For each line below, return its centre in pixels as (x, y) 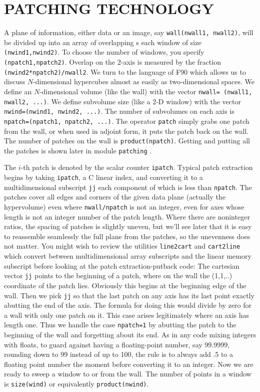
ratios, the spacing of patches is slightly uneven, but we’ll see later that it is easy (128, 226)
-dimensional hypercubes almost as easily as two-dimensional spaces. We (144, 81)
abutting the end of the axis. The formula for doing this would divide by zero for (128, 305)
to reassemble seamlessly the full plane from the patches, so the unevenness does (127, 236)
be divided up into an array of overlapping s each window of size (103, 42)
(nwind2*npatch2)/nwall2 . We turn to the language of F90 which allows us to (125, 71)
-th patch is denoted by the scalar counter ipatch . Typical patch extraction (137, 167)
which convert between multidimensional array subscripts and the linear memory (128, 256)
